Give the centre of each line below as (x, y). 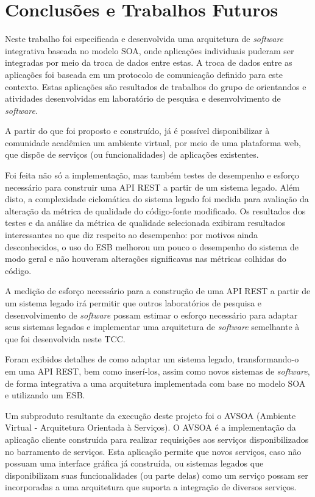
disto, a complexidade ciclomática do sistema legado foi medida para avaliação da (157, 199)
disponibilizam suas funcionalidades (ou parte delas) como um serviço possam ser (157, 475)
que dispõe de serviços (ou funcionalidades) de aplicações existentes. (132, 154)
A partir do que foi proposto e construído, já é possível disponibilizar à (137, 131)
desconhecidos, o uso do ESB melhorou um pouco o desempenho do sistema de (152, 246)
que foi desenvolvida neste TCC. (65, 338)
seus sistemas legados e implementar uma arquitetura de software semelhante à (152, 327)
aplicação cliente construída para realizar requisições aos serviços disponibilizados (157, 439)
